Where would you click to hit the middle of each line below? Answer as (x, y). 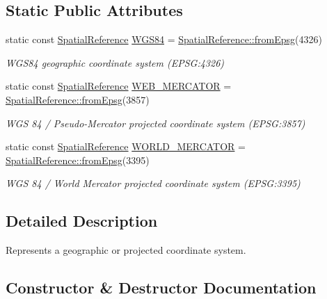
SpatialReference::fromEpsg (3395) (78, 160)
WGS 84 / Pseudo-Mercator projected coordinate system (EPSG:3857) (155, 123)
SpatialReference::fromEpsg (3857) (78, 99)
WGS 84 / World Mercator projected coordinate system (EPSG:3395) (153, 183)
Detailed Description (82, 221)
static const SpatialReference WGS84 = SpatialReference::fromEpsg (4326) (164, 39)
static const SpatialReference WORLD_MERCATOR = (126, 146)
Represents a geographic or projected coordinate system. (126, 250)
